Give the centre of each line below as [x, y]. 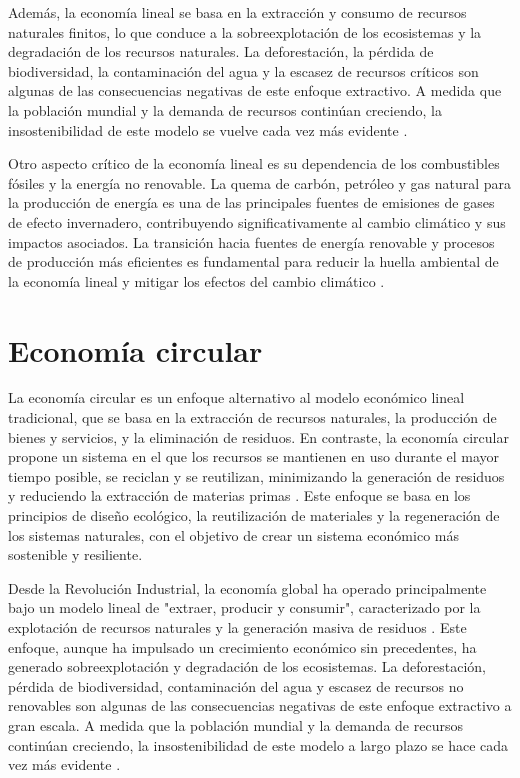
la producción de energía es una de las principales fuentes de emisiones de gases [251, 202]
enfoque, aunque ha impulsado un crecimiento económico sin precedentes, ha [242, 646]
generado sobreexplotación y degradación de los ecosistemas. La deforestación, [247, 666]
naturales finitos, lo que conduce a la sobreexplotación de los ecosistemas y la [245, 31]
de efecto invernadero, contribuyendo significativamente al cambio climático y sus [257, 221]
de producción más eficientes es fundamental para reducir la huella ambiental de [253, 261]
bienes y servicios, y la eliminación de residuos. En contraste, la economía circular [258, 436]
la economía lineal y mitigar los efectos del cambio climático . [196, 280]
